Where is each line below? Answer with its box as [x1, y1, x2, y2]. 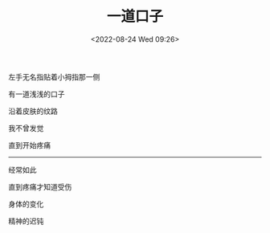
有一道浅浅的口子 [8, 89, 65, 99]
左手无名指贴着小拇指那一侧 [8, 72, 100, 81]
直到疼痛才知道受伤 [8, 182, 72, 191]
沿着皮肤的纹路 [8, 106, 58, 116]
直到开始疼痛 [8, 140, 51, 149]
